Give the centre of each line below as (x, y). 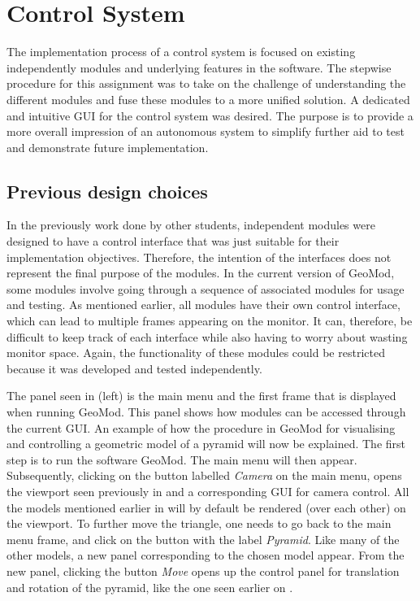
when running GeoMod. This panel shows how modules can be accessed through (206, 412)
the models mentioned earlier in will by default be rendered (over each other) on (206, 507)
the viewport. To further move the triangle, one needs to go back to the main (199, 523)
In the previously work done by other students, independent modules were (191, 225)
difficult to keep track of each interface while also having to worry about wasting (207, 336)
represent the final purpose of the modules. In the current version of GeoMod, (201, 273)
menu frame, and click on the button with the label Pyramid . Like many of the (203, 539)
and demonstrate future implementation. (108, 147)
